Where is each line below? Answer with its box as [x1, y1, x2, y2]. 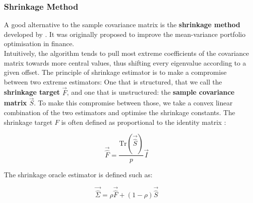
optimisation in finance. [4, 38, 74, 49]
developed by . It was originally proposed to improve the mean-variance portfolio [4, 29, 246, 39]
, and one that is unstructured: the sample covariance [67, 87, 234, 97]
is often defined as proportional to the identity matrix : [61, 117, 226, 127]
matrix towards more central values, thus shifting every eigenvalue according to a [4, 57, 246, 68]
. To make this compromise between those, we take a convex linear [34, 98, 233, 108]
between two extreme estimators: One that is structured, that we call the [4, 76, 222, 86]
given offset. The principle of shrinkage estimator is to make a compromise [4, 67, 227, 77]
